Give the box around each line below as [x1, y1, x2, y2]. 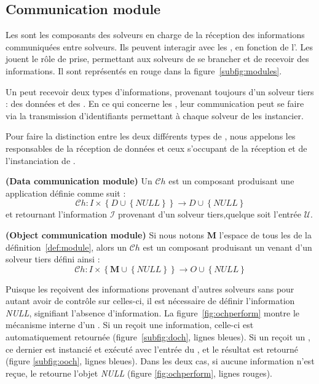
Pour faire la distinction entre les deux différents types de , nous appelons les [6, 130, 296, 143]
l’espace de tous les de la [219, 228, 312, 241]
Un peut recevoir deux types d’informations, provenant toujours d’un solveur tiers [6, 85, 314, 98]
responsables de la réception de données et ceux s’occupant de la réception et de [6, 141, 307, 154]
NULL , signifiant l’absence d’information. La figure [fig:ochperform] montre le [6, 306, 300, 319]
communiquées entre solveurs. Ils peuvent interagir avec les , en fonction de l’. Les [6, 40, 313, 53]
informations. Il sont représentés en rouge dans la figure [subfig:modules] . [6, 64, 282, 77]
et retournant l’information [6, 208, 108, 221]
